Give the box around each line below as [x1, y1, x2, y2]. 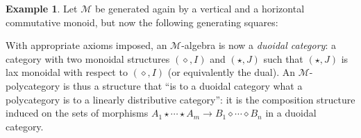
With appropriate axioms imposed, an [6, 38, 167, 52]
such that [263, 51, 303, 66]
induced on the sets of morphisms [6, 106, 149, 120]
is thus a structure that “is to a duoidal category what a [62, 78, 303, 92]
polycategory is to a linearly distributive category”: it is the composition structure [6, 92, 355, 106]
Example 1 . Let [6, 1, 78, 15]
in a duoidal [265, 106, 317, 120]
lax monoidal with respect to [6, 65, 128, 79]
